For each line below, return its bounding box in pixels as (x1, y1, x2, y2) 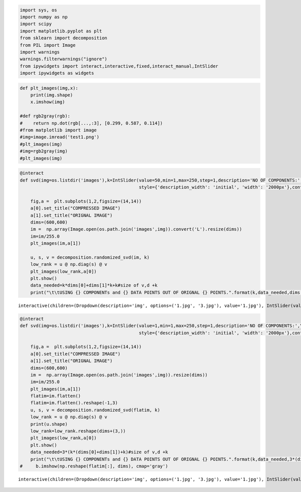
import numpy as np (20, 14, 68, 20)
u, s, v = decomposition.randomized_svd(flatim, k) (30, 407, 161, 413)
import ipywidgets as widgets (20, 70, 94, 76)
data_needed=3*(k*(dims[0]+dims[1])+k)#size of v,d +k (30, 449, 168, 455)
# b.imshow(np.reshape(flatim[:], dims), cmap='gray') (20, 463, 168, 469)
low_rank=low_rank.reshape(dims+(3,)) (30, 428, 126, 434)
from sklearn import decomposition (20, 35, 107, 41)
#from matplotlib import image (20, 127, 97, 133)
